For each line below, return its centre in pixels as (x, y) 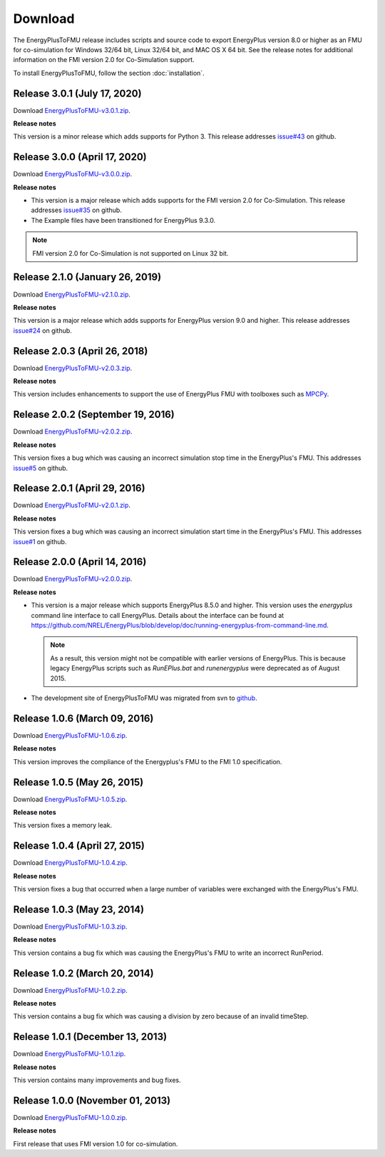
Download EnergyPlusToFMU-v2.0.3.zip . (73, 368)
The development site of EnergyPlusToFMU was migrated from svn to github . (144, 698)
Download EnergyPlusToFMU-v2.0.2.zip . (73, 431)
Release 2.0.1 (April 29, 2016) (79, 488)
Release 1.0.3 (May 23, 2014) (79, 910)
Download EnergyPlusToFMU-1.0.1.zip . (70, 1054)
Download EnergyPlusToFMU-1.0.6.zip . (70, 735)
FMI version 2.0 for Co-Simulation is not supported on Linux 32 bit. (130, 253)
